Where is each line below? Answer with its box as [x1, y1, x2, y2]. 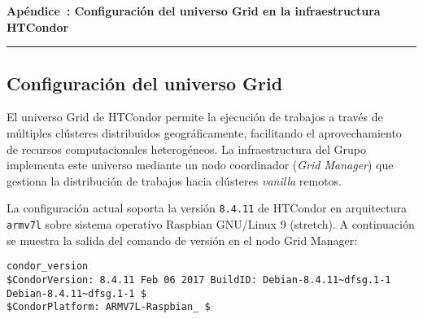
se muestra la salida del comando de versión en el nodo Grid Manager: [7, 231, 358, 248]
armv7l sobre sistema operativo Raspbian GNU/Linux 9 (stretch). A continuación [7, 216, 415, 233]
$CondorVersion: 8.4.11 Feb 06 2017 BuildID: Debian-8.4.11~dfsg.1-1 [7, 273, 391, 286]
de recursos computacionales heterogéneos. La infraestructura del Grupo [7, 140, 366, 157]
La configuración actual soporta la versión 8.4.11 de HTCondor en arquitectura [7, 199, 407, 216]
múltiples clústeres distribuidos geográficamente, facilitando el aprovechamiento [7, 124, 402, 141]
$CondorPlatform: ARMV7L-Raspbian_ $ [7, 301, 211, 313]
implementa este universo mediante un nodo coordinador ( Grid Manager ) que [7, 156, 394, 173]
